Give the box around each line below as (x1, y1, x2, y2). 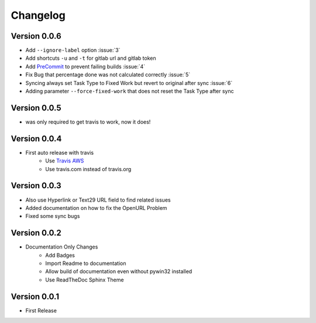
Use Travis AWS (45, 157, 84, 164)
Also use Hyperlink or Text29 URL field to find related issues (25, 196, 171, 203)
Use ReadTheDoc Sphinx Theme (45, 276, 124, 283)
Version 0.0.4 (11, 134, 62, 144)
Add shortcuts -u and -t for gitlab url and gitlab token (25, 55, 156, 62)
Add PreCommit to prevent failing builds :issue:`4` (25, 63, 146, 70)
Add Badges (45, 251, 75, 259)
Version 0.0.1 (11, 291, 60, 301)
